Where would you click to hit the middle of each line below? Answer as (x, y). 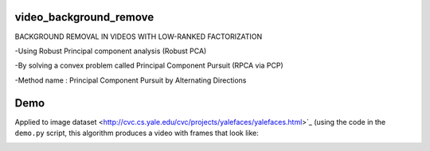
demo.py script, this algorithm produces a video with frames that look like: (137, 133)
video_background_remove (84, 17)
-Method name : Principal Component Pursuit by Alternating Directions (131, 80)
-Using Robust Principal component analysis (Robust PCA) (111, 51)
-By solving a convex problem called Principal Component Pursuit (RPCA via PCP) (149, 66)
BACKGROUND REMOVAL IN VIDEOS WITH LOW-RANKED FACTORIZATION (139, 37)
